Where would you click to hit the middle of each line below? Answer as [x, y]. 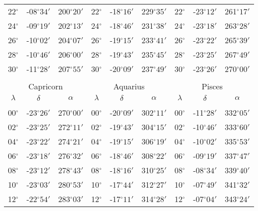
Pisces [212, 86]
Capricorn [46, 86]
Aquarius [129, 86]
